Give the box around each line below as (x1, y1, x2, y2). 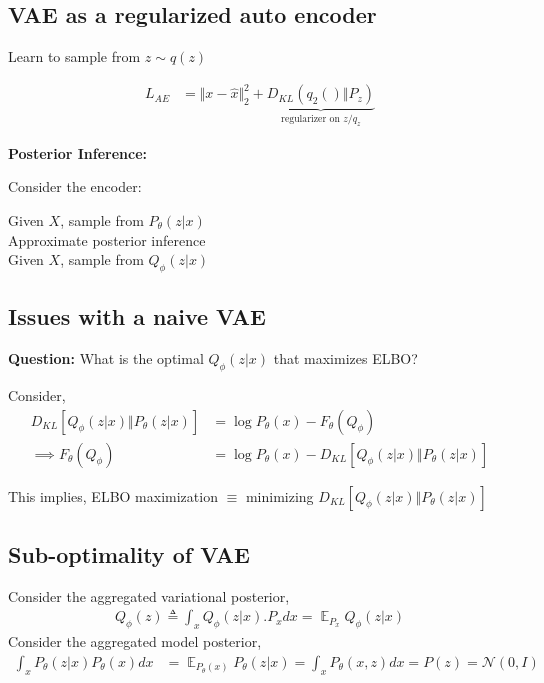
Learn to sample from (8, 46, 141, 67)
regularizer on (281, 114, 340, 125)
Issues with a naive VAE (8, 301, 266, 332)
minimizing (245, 485, 314, 506)
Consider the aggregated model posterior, (8, 631, 262, 652)
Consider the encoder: (8, 176, 142, 197)
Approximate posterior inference (8, 229, 206, 250)
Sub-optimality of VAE (8, 538, 250, 569)
